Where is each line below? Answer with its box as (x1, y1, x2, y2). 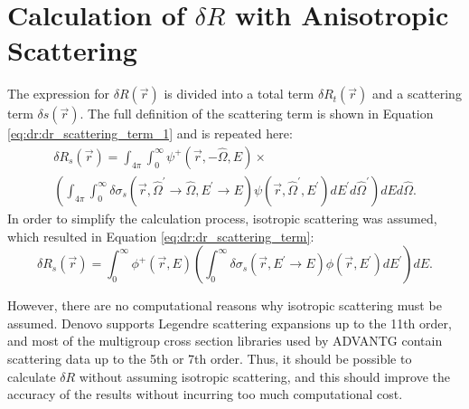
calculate (7, 366, 56, 385)
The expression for (7, 84, 110, 103)
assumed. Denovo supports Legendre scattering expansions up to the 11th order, (7, 313, 452, 332)
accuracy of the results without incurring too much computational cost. (7, 385, 403, 404)
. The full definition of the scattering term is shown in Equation (80, 104, 434, 123)
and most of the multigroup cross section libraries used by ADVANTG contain (7, 331, 443, 350)
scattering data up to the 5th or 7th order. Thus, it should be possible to (7, 348, 412, 367)
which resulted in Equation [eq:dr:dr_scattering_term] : (7, 226, 314, 245)
